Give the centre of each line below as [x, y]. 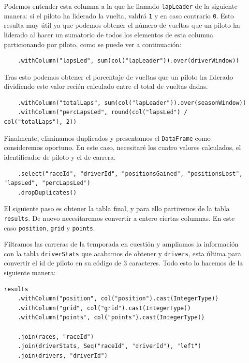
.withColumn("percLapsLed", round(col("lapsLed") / [103, 112]
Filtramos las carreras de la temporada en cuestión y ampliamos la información [121, 244]
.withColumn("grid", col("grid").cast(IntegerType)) [104, 308]
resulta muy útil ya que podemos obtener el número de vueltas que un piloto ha [122, 25]
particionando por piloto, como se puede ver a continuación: [93, 44]
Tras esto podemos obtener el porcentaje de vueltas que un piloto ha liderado [118, 76]
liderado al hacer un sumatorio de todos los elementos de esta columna [109, 34]
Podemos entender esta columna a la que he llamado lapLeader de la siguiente [121, 6]
